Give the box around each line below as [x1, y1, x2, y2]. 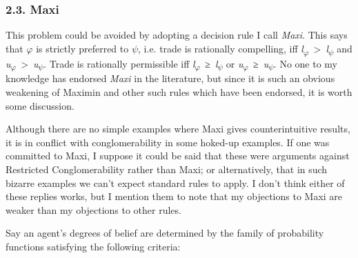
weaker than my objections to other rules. [6, 202, 181, 217]
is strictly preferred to [36, 41, 129, 55]
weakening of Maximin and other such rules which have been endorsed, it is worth [6, 85, 352, 99]
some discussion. [6, 98, 74, 112]
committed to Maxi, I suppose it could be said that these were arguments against [6, 148, 350, 163]
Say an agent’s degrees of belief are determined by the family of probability [6, 226, 324, 240]
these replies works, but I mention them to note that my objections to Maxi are [6, 189, 343, 204]
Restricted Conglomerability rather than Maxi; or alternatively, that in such [6, 161, 328, 176]
